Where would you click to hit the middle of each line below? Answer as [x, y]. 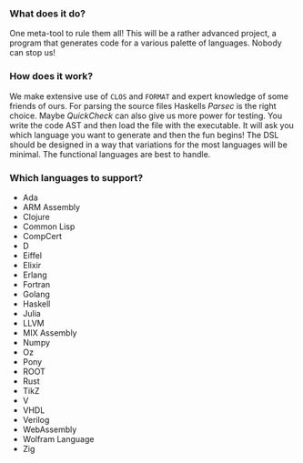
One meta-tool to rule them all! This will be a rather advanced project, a [143, 34]
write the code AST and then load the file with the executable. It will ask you [151, 125]
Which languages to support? [76, 177]
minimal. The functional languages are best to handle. [110, 154]
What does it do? [48, 14]
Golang [36, 294]
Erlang [35, 275]
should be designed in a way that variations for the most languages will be [149, 145]
